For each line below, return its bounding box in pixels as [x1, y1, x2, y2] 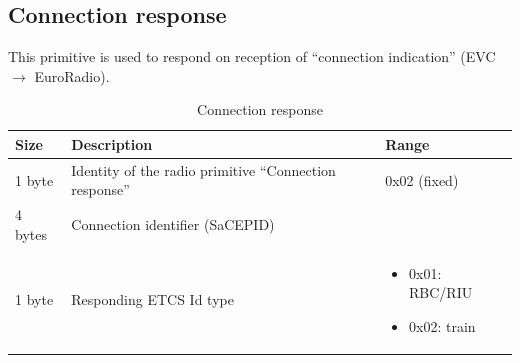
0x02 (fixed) [385, 169, 459, 190]
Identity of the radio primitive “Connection [71, 159, 336, 180]
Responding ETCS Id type [71, 289, 234, 310]
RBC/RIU [409, 282, 473, 303]
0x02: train [409, 315, 476, 336]
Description [71, 133, 153, 154]
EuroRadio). [34, 65, 110, 86]
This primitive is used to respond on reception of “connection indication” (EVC [8, 46, 496, 67]
